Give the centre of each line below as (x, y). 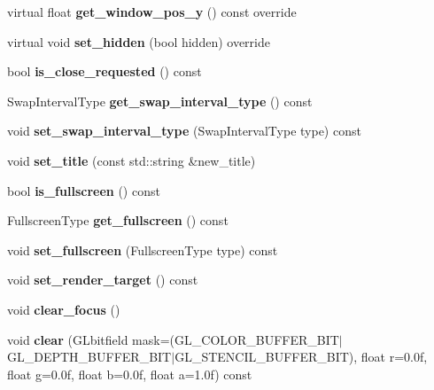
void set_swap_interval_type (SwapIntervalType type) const (184, 131)
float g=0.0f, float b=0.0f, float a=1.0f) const (130, 374)
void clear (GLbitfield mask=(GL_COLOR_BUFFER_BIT (173, 339)
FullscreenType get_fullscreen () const (118, 220)
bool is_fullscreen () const (84, 190)
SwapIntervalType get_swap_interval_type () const (160, 101)
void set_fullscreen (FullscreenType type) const (143, 250)
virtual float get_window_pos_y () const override (152, 12)
